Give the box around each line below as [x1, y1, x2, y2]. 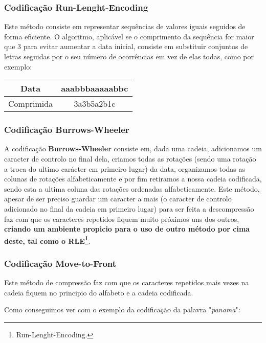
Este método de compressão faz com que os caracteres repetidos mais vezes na [4, 277, 249, 288]
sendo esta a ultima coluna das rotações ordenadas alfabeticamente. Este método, [4, 183, 260, 194]
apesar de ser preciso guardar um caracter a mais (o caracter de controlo [4, 193, 232, 204]
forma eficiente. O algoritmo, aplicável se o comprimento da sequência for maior [4, 31, 254, 41]
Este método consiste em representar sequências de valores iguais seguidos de [4, 21, 246, 32]
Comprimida [8, 98, 53, 110]
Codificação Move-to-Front [4, 257, 117, 269]
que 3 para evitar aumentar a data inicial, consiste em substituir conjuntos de [4, 41, 248, 52]
